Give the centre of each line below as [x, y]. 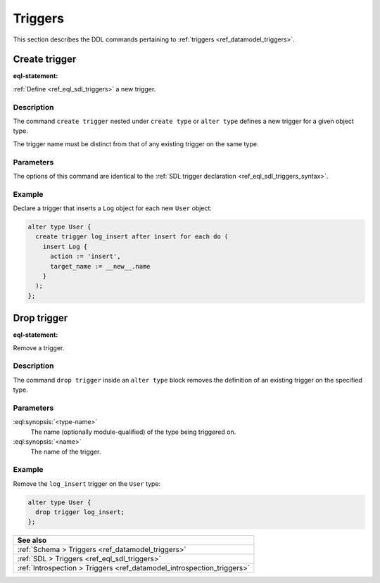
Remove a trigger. [39, 347]
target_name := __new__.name [100, 266]
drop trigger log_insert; [80, 512]
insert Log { [65, 246]
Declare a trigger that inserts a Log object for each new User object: [113, 208]
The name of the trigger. [66, 451]
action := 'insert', [85, 256]
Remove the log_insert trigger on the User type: [87, 483]
